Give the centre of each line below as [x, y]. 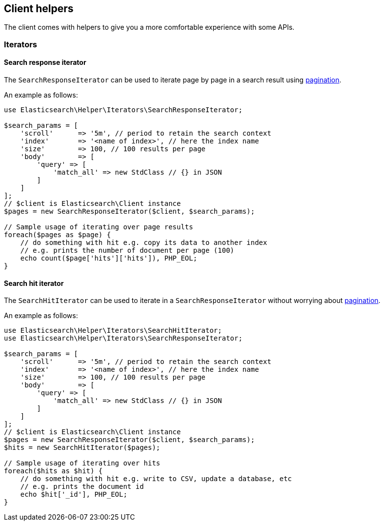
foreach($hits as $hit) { [53, 471]
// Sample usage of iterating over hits [82, 463]
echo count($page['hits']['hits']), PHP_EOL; [109, 258]
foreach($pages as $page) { [58, 235]
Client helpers [39, 9]
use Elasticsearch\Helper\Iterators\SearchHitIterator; [113, 331]
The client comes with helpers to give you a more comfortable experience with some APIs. [149, 27]
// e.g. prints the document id [82, 487]
